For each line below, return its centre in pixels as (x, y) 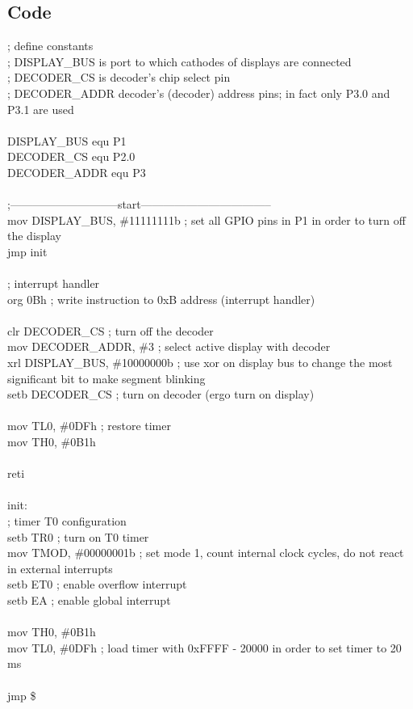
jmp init (27, 251)
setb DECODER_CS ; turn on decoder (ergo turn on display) (161, 394)
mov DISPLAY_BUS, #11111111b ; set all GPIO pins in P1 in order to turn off (206, 219)
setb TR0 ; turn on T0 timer (78, 536)
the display (34, 236)
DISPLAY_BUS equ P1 (67, 140)
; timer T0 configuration (67, 521)
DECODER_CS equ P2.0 (71, 156)
